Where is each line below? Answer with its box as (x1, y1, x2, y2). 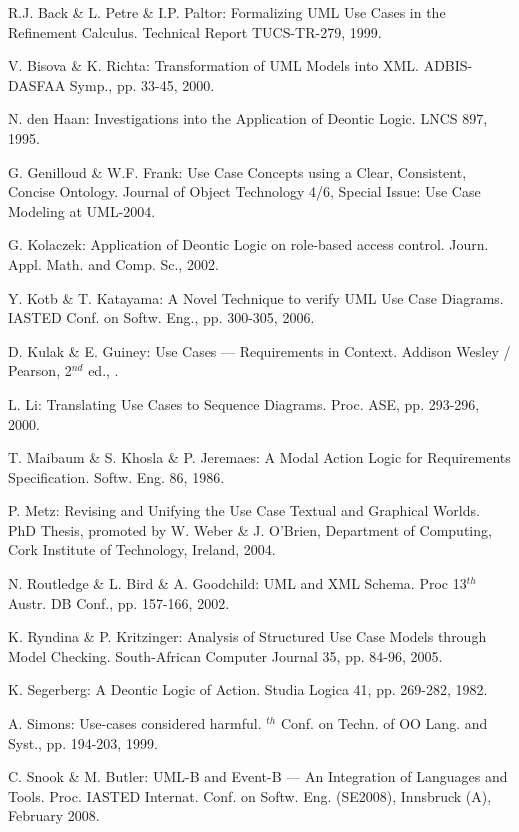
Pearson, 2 (8, 360, 72, 381)
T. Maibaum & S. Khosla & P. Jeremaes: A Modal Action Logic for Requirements (8, 447, 511, 468)
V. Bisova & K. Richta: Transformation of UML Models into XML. (8, 55, 419, 76)
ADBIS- (423, 55, 473, 76)
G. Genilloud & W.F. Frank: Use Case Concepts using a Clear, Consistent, (8, 161, 467, 182)
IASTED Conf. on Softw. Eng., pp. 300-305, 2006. (8, 307, 315, 328)
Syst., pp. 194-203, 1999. (8, 732, 158, 753)
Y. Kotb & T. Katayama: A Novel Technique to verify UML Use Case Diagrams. (8, 287, 504, 308)
